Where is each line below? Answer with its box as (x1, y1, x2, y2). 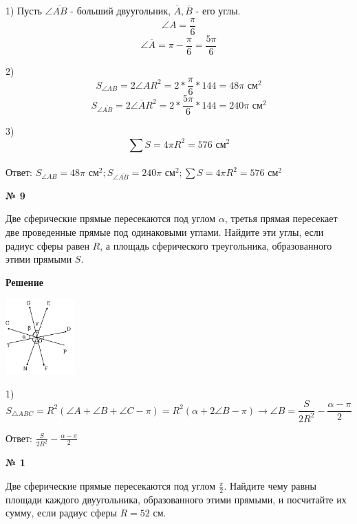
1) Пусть (6, 3, 42, 17)
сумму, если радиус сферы (6, 505, 117, 520)
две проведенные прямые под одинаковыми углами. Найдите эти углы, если (6, 225, 324, 239)
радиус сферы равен (6, 238, 89, 252)
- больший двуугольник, (70, 3, 171, 17)
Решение (6, 274, 43, 289)
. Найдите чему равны (224, 479, 316, 493)
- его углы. (195, 3, 241, 17)
